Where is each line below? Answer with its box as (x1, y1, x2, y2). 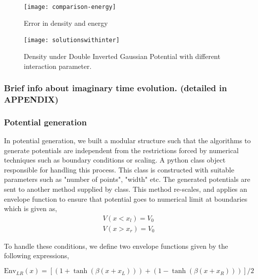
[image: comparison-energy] (24, 3, 116, 10)
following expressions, (4, 250, 69, 261)
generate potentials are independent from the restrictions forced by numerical (4, 145, 239, 155)
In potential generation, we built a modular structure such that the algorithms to (4, 135, 251, 146)
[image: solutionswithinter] (24, 37, 120, 44)
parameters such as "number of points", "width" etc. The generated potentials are (4, 174, 251, 184)
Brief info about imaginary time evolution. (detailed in (4, 82, 227, 94)
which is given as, (4, 203, 57, 214)
